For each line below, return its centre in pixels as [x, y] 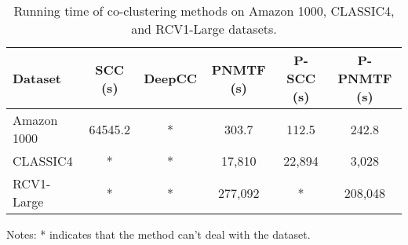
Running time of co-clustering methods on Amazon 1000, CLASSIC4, [204, 11]
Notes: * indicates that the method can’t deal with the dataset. [158, 234]
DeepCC [170, 78]
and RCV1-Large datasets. [204, 29]
